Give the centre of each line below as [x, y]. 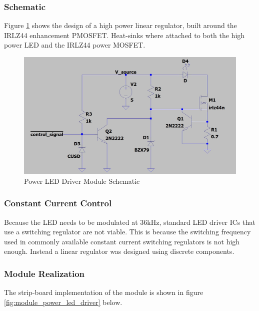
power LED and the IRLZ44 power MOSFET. [75, 45]
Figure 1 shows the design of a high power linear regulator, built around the [120, 25]
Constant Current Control [58, 203]
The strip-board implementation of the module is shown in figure [104, 292]
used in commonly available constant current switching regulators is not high [122, 241]
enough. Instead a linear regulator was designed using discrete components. [119, 251]
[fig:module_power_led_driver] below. [63, 302]
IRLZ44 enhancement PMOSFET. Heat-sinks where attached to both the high [124, 35]
